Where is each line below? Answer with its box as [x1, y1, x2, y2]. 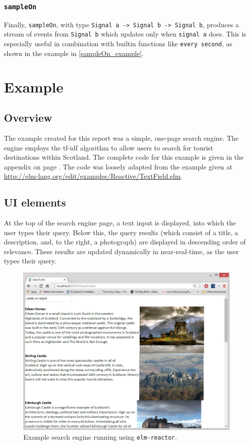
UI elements [4, 195, 66, 210]
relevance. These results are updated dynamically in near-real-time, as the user [4, 246, 239, 256]
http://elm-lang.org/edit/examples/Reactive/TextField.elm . [4, 171, 183, 181]
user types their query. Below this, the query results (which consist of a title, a [4, 227, 238, 237]
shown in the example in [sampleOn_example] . [4, 48, 144, 58]
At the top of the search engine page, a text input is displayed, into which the [4, 218, 236, 228]
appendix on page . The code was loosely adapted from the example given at [4, 161, 232, 171]
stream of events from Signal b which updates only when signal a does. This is [4, 29, 247, 39]
